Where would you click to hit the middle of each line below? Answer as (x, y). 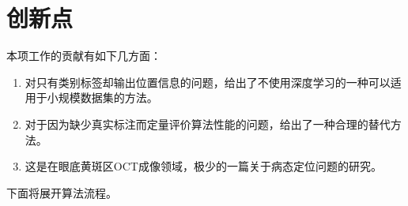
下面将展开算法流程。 (62, 192)
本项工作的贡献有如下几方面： (84, 56)
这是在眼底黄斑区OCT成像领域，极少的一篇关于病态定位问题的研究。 (203, 166)
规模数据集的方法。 (108, 97)
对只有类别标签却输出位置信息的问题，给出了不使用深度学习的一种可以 (208, 82)
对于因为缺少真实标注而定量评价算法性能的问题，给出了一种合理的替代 (208, 124)
